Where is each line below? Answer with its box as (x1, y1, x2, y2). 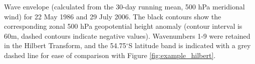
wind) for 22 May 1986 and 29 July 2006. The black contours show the (4, 11, 221, 21)
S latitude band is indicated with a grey (128, 40, 251, 51)
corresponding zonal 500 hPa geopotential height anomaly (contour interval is (4, 21, 242, 31)
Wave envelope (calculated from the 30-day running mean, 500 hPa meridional (4, 1, 245, 11)
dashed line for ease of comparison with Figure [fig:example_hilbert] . (4, 50, 216, 60)
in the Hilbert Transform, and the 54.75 (4, 40, 126, 51)
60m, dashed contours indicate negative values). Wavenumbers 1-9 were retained (4, 30, 250, 41)
